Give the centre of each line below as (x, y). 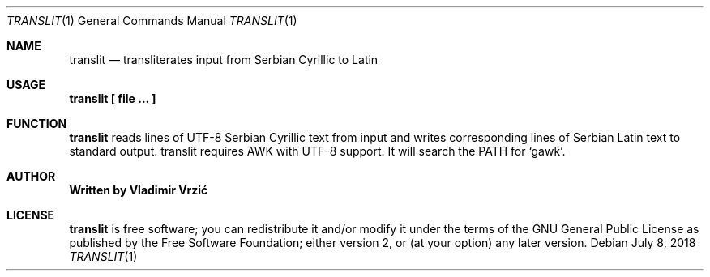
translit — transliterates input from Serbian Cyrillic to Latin (224, 60)
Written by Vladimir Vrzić (139, 190)
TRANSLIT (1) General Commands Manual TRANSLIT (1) (152, 21)
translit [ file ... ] (113, 98)
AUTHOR (31, 176)
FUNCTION (37, 124)
